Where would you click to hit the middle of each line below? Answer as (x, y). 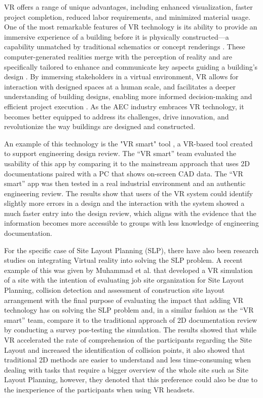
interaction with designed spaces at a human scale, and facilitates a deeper (120, 86)
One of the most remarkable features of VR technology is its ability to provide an (131, 27)
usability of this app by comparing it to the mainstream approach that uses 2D (127, 163)
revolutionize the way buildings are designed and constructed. (100, 126)
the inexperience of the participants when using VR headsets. (99, 389)
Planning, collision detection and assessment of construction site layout (115, 290)
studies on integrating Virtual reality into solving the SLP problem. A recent (123, 260)
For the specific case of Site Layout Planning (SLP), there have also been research (131, 250)
